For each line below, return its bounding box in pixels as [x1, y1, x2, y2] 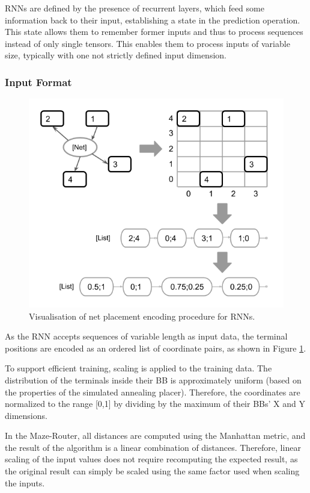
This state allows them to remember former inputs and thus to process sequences [5, 25, 303, 38]
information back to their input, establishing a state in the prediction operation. [5, 13, 300, 26]
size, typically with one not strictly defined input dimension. [5, 49, 226, 61]
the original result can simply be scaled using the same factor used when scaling [5, 465, 300, 477]
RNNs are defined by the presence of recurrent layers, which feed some [5, 2, 264, 14]
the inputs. [5, 476, 45, 489]
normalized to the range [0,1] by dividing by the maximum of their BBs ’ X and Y [5, 397, 305, 410]
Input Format [5, 74, 72, 89]
